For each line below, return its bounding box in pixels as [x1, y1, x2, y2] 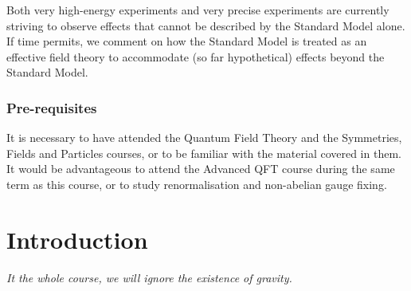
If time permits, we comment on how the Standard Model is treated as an [6, 33, 367, 49]
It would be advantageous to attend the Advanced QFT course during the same [6, 160, 395, 177]
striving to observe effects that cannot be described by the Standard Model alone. [6, 17, 405, 33]
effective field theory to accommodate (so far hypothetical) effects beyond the [6, 48, 385, 65]
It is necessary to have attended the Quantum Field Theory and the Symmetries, [6, 129, 402, 146]
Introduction [6, 222, 148, 255]
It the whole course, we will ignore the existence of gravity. [6, 269, 292, 285]
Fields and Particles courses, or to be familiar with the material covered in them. [6, 144, 401, 161]
